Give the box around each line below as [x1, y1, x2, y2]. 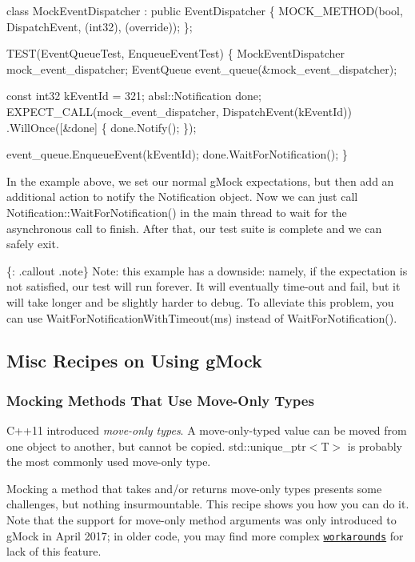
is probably [347, 437, 402, 454]
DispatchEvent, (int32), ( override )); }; [6, 18, 193, 34]
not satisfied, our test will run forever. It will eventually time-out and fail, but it [6, 278, 401, 295]
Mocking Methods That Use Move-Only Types [6, 390, 314, 410]
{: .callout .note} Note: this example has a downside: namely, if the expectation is [6, 262, 408, 279]
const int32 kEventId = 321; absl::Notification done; [6, 87, 261, 104]
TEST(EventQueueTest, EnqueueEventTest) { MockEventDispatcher [6, 45, 345, 62]
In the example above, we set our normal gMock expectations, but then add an [6, 172, 394, 189]
